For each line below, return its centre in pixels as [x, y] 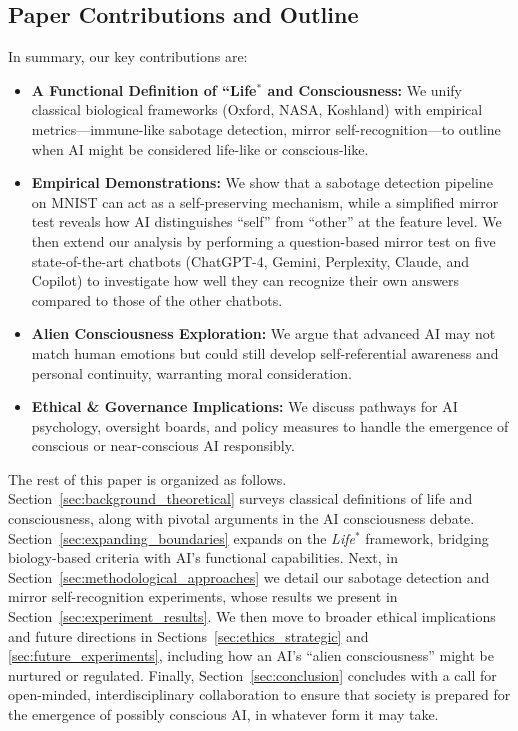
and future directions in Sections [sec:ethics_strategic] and [188, 635]
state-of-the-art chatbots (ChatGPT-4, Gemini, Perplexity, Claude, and [250, 260]
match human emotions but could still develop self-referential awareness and [265, 352]
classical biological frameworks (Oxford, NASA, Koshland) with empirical [257, 109]
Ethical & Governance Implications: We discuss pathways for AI [244, 406]
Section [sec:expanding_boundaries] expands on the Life [181, 537]
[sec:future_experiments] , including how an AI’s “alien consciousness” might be [251, 655]
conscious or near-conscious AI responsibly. [163, 445]
